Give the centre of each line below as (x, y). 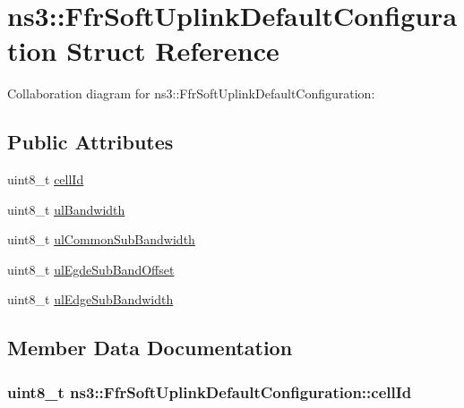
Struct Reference (173, 51)
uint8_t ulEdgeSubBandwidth (90, 299)
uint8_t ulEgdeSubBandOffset (91, 269)
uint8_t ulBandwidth (66, 209)
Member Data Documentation (150, 348)
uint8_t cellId (46, 179)
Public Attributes (90, 142)
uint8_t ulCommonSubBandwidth (101, 239)
